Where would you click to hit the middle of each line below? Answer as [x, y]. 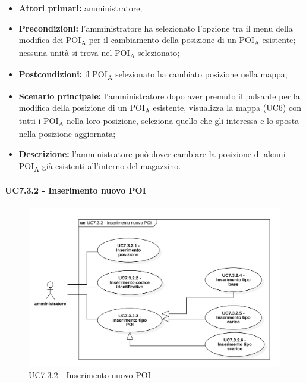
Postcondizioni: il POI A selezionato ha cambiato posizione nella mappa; [153, 75]
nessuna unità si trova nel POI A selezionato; [99, 54]
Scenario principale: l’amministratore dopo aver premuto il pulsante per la [159, 96]
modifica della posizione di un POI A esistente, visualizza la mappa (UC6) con [160, 108]
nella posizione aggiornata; [67, 134]
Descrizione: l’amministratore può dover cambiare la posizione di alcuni [152, 154]
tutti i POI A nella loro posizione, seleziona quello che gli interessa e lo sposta [159, 122]
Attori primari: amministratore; [81, 8]
